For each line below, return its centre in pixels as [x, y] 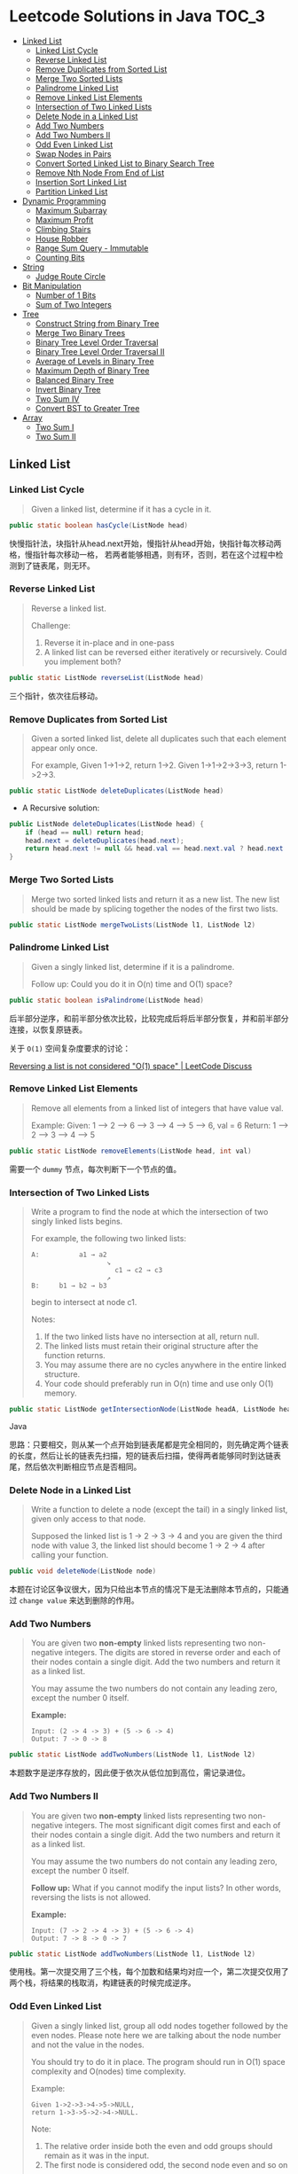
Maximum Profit [64, 220]
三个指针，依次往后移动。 [56, 696]
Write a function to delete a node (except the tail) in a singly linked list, [159, 1510]
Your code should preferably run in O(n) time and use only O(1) [159, 1384]
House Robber [62, 239]
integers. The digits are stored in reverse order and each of [173, 1653]
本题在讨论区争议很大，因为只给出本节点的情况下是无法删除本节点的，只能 [145, 1590]
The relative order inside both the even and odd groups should [158, 2146]
